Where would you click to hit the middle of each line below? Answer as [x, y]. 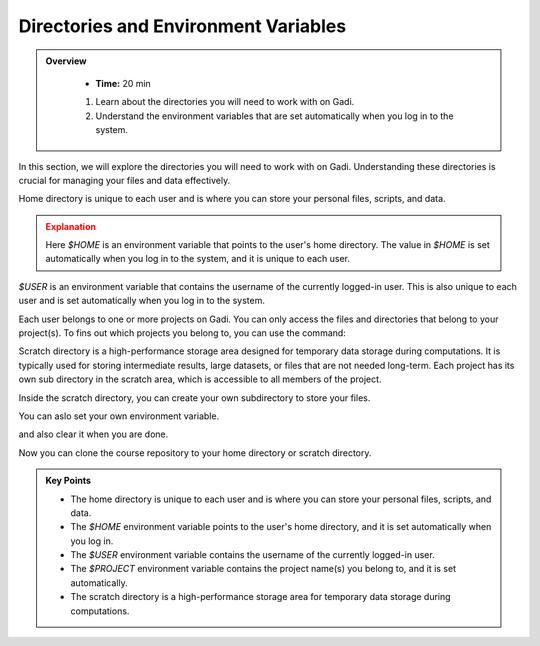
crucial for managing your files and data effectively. [124, 180]
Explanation [71, 226]
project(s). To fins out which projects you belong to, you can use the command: [182, 333]
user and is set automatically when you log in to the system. [141, 301]
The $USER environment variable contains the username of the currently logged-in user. [252, 555]
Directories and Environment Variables [182, 26]
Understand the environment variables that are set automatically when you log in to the [274, 116]
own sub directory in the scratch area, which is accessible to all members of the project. [200, 379]
